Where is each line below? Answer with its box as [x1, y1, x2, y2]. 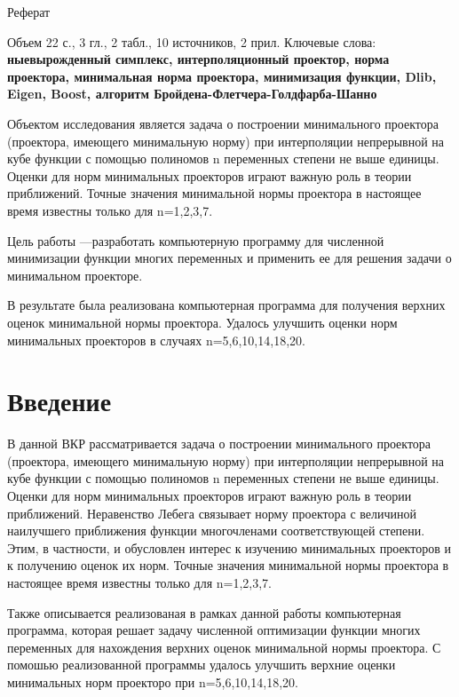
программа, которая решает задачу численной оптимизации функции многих [7, 621, 421, 639]
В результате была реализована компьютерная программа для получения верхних [7, 296, 446, 314]
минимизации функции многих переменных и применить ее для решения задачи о [7, 249, 452, 267]
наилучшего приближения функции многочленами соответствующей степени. [7, 521, 425, 540]
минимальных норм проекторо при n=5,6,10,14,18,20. [7, 672, 298, 691]
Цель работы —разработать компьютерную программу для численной [7, 231, 384, 249]
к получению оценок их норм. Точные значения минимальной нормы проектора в [7, 556, 449, 574]
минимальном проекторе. [7, 265, 143, 284]
